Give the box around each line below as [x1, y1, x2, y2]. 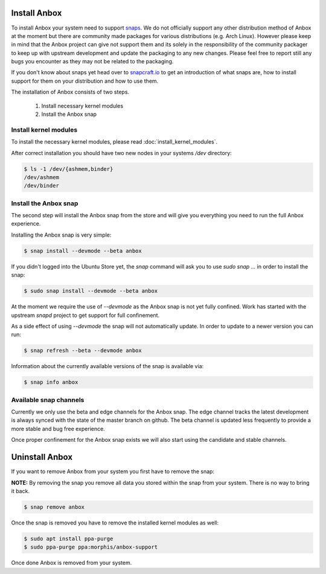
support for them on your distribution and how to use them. [11, 77, 159, 85]
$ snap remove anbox [24, 503, 85, 510]
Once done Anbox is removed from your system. [11, 559, 132, 567]
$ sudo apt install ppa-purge [24, 535, 113, 542]
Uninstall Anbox [11, 452, 72, 462]
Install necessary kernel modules [41, 102, 124, 109]
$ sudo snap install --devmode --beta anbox [24, 287, 158, 295]
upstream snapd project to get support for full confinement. [11, 311, 160, 319]
